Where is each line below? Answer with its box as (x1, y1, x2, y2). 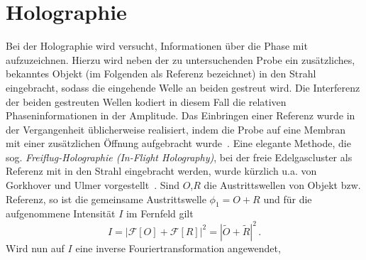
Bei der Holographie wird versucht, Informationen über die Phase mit (6, 38, 308, 53)
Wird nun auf (6, 240, 65, 255)
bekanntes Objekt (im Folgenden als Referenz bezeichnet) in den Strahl (6, 66, 316, 81)
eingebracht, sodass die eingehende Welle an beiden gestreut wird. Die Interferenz (6, 80, 360, 94)
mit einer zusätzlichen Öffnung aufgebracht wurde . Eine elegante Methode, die (6, 136, 351, 151)
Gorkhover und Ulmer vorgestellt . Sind (6, 178, 179, 193)
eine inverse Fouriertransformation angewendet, (75, 240, 281, 255)
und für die (263, 191, 312, 206)
